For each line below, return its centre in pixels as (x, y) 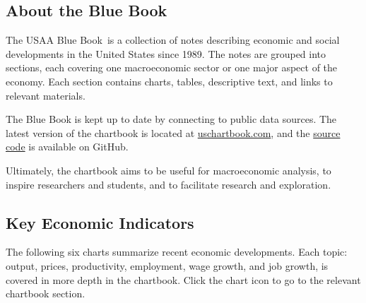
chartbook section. (46, 293)
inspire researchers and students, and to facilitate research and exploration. (169, 184)
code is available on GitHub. (67, 147)
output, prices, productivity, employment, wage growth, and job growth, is (167, 265)
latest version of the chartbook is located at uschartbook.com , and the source (173, 132)
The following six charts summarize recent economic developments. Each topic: (177, 252)
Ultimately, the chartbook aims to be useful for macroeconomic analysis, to (169, 170)
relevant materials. (46, 95)
